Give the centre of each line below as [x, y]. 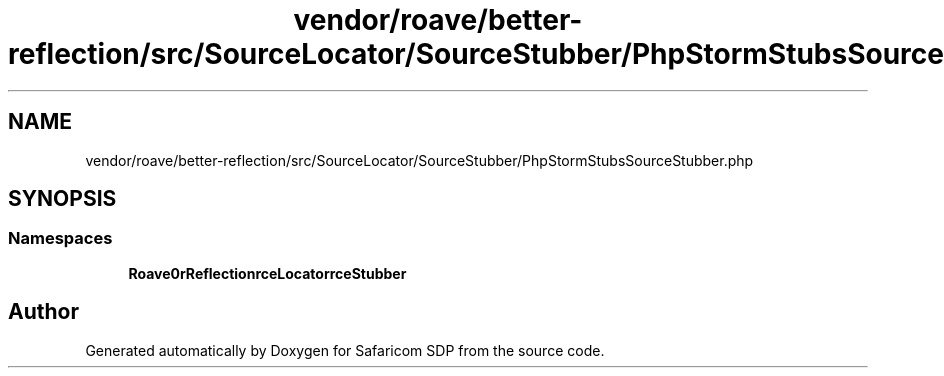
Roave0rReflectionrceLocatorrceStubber [267, 273]
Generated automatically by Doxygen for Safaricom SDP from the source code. [345, 350]
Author [43, 312]
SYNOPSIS [62, 199]
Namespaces [60, 238]
